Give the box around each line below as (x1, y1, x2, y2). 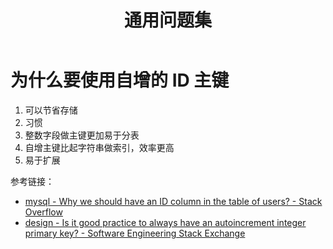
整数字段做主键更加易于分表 (24, 129, 140, 141)
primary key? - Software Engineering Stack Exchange (24, 227, 246, 239)
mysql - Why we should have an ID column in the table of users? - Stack (24, 195, 323, 207)
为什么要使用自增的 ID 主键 (10, 69, 230, 92)
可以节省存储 (24, 104, 78, 116)
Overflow (24, 206, 63, 218)
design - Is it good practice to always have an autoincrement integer (24, 216, 307, 228)
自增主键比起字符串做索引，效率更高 (24, 141, 175, 153)
